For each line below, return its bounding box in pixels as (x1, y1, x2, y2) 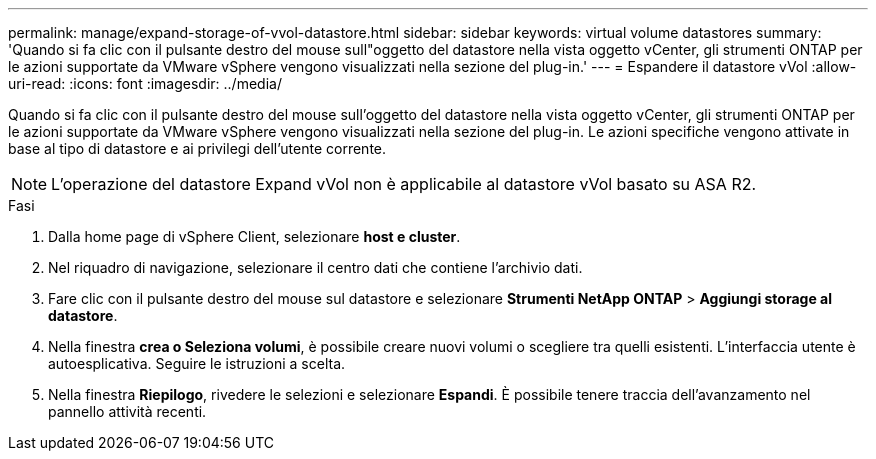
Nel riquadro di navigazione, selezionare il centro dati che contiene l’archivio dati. (48, 259, 583, 276)
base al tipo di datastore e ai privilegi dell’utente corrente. (8, 140, 387, 157)
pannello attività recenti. (48, 403, 207, 420)
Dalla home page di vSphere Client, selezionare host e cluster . (48, 228, 461, 245)
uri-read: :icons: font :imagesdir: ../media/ (8, 75, 282, 92)
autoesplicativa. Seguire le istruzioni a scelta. (48, 355, 346, 372)
